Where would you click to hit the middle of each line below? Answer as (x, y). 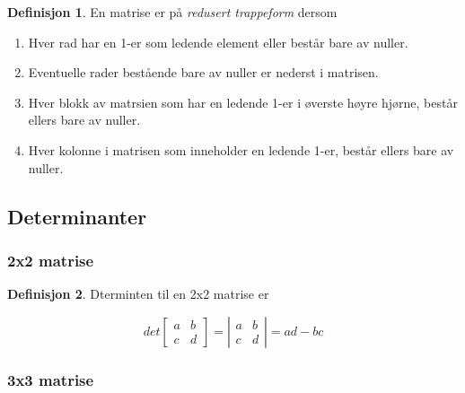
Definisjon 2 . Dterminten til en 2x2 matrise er (138, 294)
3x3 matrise (51, 379)
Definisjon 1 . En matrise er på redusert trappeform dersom (172, 12)
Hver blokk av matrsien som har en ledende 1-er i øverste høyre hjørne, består (243, 102)
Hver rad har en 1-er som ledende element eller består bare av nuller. (218, 42)
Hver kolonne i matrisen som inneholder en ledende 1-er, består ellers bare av (241, 149)
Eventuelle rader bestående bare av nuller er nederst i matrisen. (203, 72)
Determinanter (77, 216)
